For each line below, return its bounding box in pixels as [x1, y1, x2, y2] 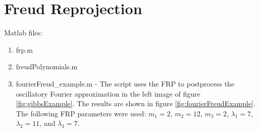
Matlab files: [4, 27, 42, 38]
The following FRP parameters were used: [16, 108, 146, 118]
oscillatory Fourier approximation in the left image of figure [16, 88, 200, 99]
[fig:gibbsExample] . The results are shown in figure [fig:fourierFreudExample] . [16, 98, 255, 109]
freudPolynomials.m [16, 61, 78, 72]
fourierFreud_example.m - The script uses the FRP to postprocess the [16, 78, 235, 89]
